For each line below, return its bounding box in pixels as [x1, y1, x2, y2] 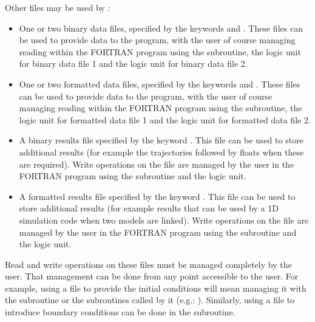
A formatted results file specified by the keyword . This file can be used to [19, 190, 296, 202]
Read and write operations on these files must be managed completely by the [5, 258, 292, 270]
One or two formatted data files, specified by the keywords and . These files [19, 77, 300, 90]
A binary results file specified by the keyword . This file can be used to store [19, 134, 303, 146]
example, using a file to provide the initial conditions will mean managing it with [5, 281, 307, 294]
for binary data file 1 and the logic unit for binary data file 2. [19, 57, 248, 70]
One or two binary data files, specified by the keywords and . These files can [19, 21, 303, 34]
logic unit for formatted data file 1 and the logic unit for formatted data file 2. [19, 113, 311, 126]
